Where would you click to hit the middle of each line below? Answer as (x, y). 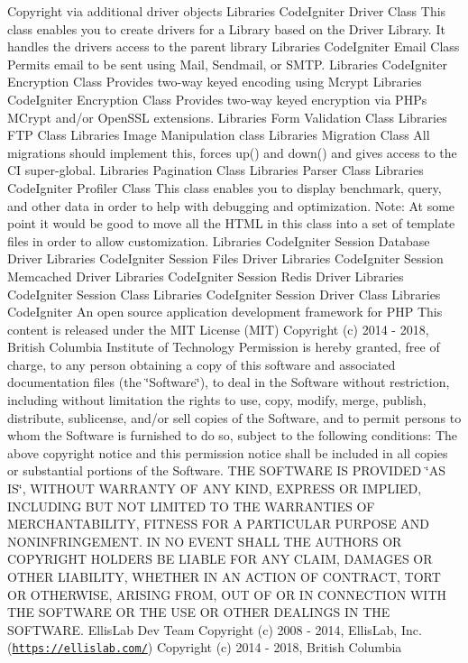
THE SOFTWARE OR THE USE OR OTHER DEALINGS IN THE (199, 612)
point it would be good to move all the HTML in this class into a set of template (231, 223)
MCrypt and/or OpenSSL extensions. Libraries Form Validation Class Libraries (227, 117)
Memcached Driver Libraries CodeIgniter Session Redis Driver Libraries (206, 276)
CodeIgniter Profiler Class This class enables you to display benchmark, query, (225, 187)
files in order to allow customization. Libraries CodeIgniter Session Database (219, 240)
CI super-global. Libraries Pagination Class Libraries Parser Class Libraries (216, 170)
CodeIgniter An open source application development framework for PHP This (225, 312)
